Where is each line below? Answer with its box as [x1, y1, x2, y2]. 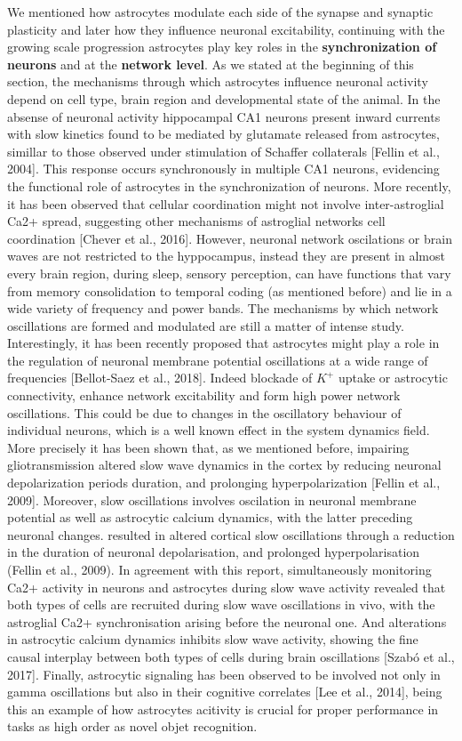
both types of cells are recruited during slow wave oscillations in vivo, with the [7, 595, 435, 614]
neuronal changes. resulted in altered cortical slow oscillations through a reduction [7, 525, 455, 544]
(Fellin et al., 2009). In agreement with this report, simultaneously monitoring [7, 560, 432, 578]
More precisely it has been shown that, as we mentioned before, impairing [7, 438, 410, 456]
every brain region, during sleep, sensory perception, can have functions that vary [7, 263, 451, 282]
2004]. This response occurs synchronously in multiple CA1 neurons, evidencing [7, 159, 440, 178]
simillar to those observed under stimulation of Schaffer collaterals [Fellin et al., [7, 141, 440, 160]
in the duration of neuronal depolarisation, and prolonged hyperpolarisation [7, 543, 420, 561]
